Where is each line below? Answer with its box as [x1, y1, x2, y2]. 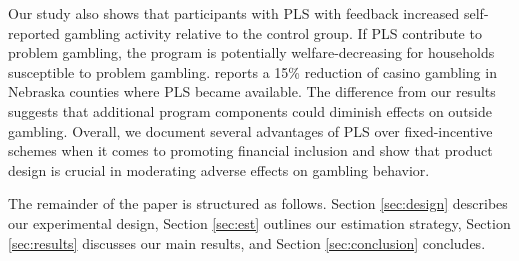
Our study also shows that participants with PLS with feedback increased [8, 3, 460, 23]
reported [8, 22, 60, 43]
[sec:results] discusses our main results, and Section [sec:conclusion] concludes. [8, 232, 486, 253]
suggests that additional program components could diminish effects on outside [8, 100, 493, 121]
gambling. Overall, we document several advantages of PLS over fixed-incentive [8, 120, 493, 141]
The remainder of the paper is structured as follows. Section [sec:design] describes [8, 193, 508, 214]
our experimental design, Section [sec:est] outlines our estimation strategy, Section [8, 212, 511, 233]
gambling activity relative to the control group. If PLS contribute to [64, 22, 482, 43]
